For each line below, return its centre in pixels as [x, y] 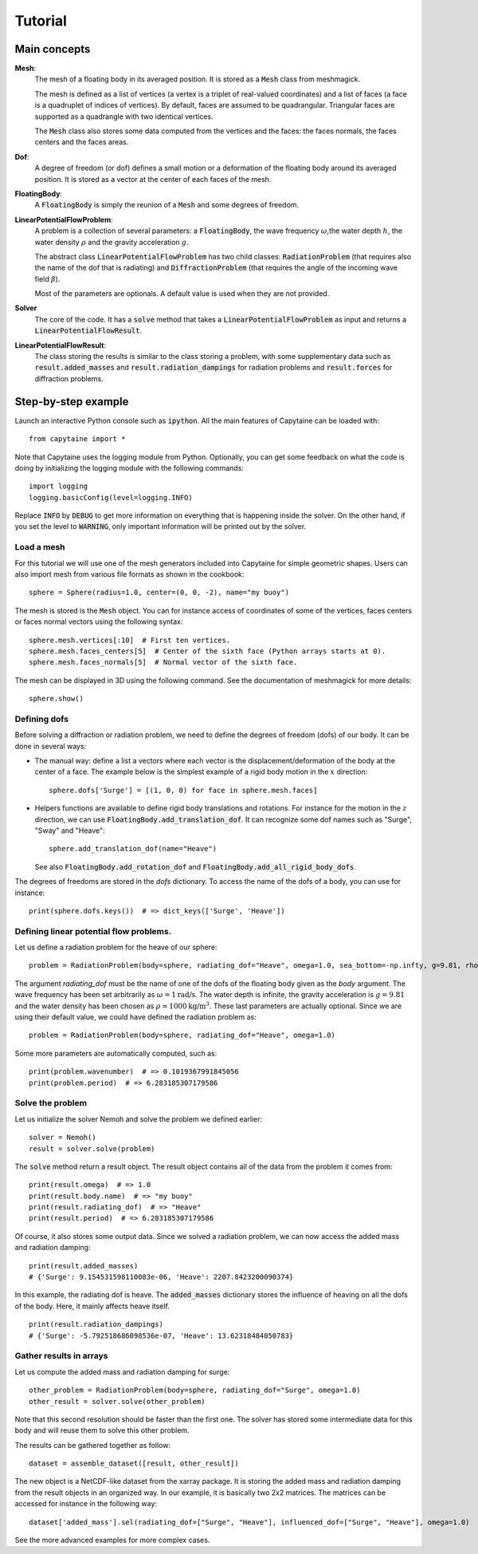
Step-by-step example [72, 402]
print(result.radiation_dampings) [96, 1325]
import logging [59, 486]
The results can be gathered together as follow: [93, 1445]
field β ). [47, 278]
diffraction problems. [69, 378]
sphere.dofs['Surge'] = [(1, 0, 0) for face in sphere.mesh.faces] [183, 790]
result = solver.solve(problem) [92, 1148]
